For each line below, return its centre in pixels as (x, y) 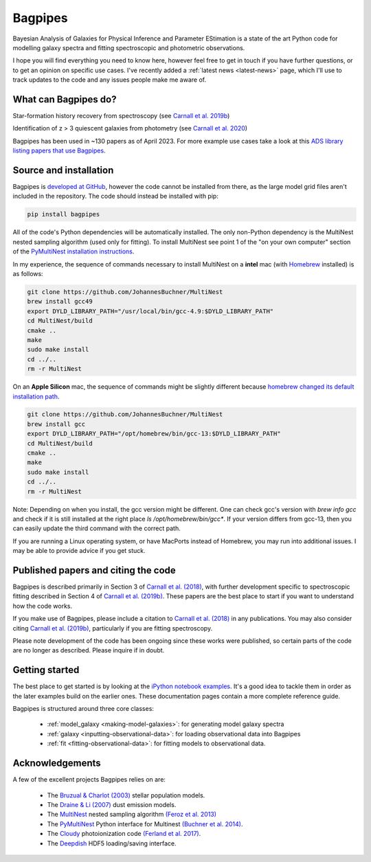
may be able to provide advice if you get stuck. (79, 551)
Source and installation (63, 170)
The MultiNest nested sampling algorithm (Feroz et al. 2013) (132, 815)
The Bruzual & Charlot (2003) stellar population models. (126, 795)
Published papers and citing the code (94, 570)
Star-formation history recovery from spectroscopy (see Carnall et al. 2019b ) (121, 116)
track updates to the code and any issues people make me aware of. (109, 80)
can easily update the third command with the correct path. (97, 528)
